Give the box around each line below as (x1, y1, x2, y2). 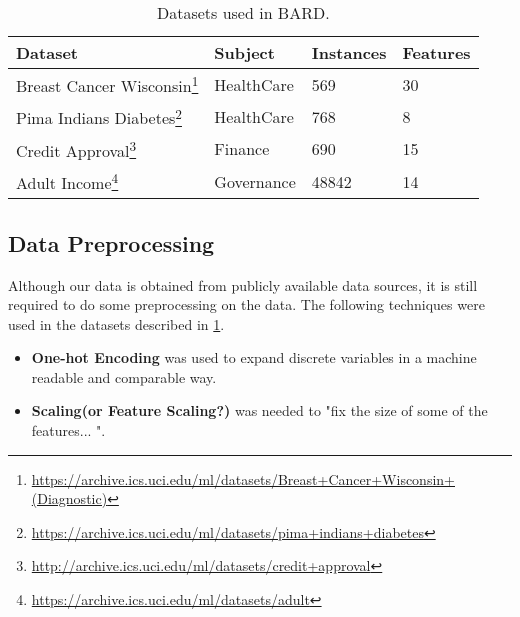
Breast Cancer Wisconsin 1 (16, 71, 199, 98)
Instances (311, 41, 387, 64)
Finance (214, 137, 270, 161)
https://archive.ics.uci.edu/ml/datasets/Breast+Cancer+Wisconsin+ (31, 468, 455, 489)
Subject (214, 41, 275, 64)
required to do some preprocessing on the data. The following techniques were (8, 294, 485, 315)
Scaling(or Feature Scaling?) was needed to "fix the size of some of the (31, 400, 488, 421)
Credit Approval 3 (16, 135, 137, 162)
